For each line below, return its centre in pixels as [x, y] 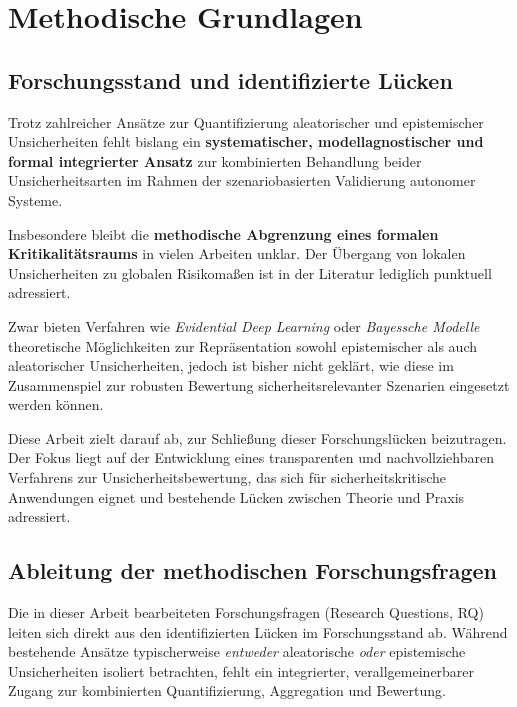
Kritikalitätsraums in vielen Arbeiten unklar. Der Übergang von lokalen [237, 253]
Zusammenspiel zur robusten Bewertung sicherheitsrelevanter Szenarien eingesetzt [259, 384]
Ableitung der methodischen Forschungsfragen [252, 570]
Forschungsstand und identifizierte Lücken [230, 79]
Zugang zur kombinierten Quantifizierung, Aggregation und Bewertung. [227, 690]
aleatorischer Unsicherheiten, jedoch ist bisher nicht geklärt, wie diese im [231, 365]
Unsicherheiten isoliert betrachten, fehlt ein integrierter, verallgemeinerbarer [241, 670]
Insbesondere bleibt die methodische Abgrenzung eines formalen [223, 233]
